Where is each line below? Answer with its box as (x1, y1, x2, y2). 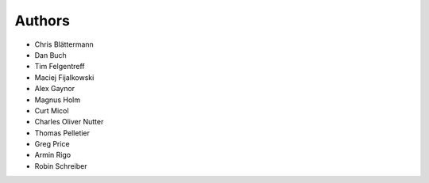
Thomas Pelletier (34, 128, 91, 138)
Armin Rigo (34, 151, 71, 160)
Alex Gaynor (34, 84, 75, 93)
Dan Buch (34, 50, 67, 59)
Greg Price (34, 139, 71, 149)
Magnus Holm (34, 95, 81, 105)
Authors (14, 12, 71, 29)
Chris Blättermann (34, 40, 95, 49)
